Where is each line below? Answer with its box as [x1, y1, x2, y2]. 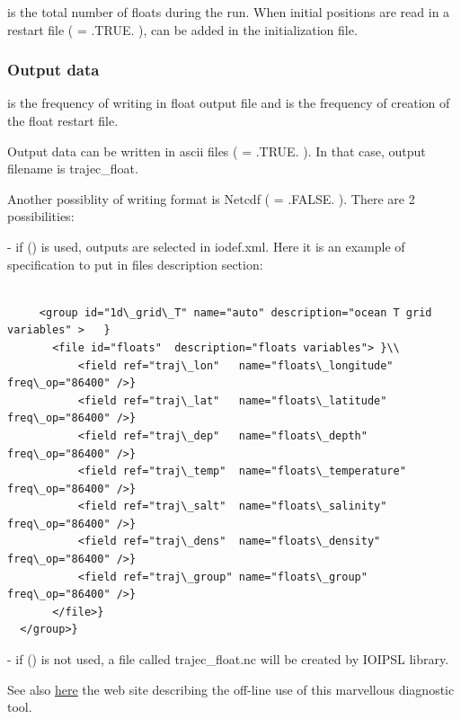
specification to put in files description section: [7, 254, 263, 273]
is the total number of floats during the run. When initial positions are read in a [7, 3, 450, 21]
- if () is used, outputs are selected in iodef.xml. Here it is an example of [7, 236, 405, 255]
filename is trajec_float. [7, 159, 138, 178]
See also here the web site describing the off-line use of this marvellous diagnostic [7, 679, 455, 698]
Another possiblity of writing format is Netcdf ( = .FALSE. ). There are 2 [7, 189, 415, 208]
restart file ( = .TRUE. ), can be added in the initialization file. [7, 20, 358, 39]
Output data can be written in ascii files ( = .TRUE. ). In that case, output [7, 141, 426, 160]
